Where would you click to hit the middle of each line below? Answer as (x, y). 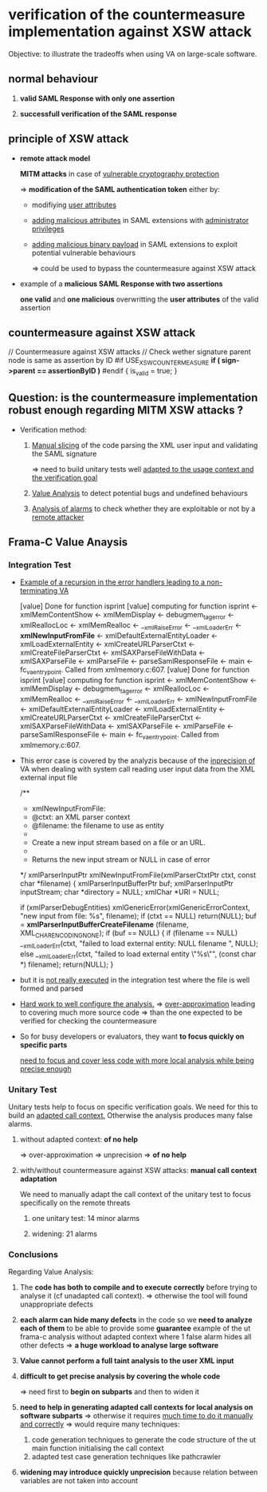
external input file (49, 778)
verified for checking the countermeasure (88, 1020)
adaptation (38, 1179)
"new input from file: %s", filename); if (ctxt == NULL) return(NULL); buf (138, 916)
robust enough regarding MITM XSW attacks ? (126, 411)
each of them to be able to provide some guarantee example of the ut (135, 1328)
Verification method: (53, 429)
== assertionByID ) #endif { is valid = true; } (107, 372)
